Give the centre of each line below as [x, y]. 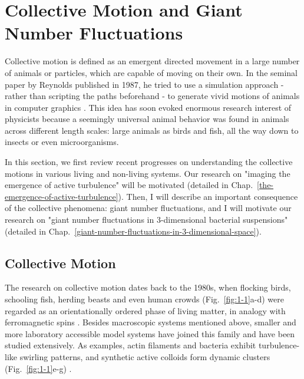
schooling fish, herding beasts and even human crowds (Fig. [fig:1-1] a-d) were [144, 299]
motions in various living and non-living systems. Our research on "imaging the [148, 173]
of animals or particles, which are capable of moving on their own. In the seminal [151, 72]
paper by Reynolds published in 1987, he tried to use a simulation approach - [144, 84]
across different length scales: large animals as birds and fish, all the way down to [152, 130]
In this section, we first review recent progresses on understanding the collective [149, 162]
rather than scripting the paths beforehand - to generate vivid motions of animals [152, 96]
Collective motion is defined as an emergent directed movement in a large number [152, 61]
